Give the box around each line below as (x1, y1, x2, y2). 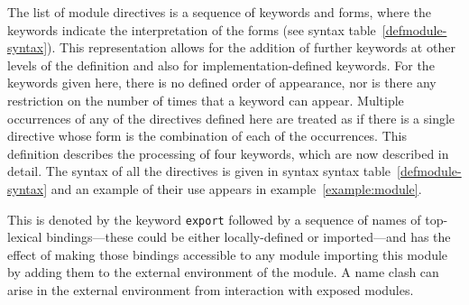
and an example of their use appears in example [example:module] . (51, 179, 422, 198)
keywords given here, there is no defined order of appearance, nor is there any (7, 73, 437, 92)
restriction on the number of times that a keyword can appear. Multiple (7, 90, 404, 109)
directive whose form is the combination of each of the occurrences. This (7, 126, 407, 145)
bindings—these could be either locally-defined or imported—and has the (46, 227, 451, 246)
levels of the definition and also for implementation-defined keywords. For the (7, 55, 435, 74)
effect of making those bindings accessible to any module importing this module (7, 245, 448, 263)
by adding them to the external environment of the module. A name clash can (7, 263, 439, 282)
